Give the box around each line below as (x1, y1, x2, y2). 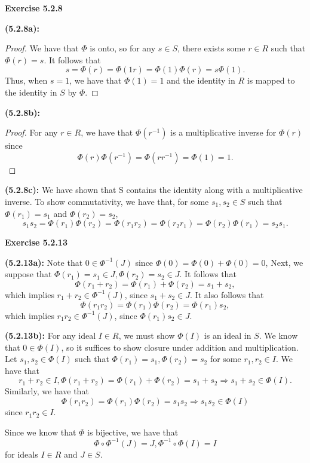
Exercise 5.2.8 (5, 2, 63, 14)
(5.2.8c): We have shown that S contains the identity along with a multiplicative (5, 183, 303, 196)
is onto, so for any (90, 42, 156, 54)
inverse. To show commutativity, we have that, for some (5, 195, 209, 207)
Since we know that (5, 425, 76, 438)
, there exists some (177, 42, 245, 54)
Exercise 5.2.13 (5, 236, 67, 249)
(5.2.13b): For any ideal (5, 329, 96, 342)
